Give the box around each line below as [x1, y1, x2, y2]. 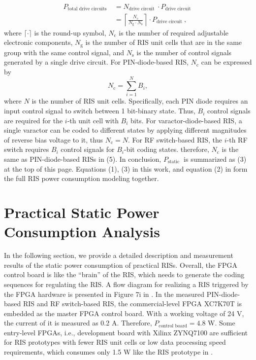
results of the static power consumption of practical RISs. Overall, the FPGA [4, 259, 238, 270]
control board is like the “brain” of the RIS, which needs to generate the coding [4, 269, 245, 280]
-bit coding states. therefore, [124, 144, 209, 154]
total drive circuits [67, 6, 107, 12]
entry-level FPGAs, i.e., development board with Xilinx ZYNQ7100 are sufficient [4, 327, 248, 337]
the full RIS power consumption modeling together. [4, 173, 159, 183]
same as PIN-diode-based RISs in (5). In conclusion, [4, 154, 161, 164]
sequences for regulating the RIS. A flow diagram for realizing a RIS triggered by [4, 279, 249, 289]
